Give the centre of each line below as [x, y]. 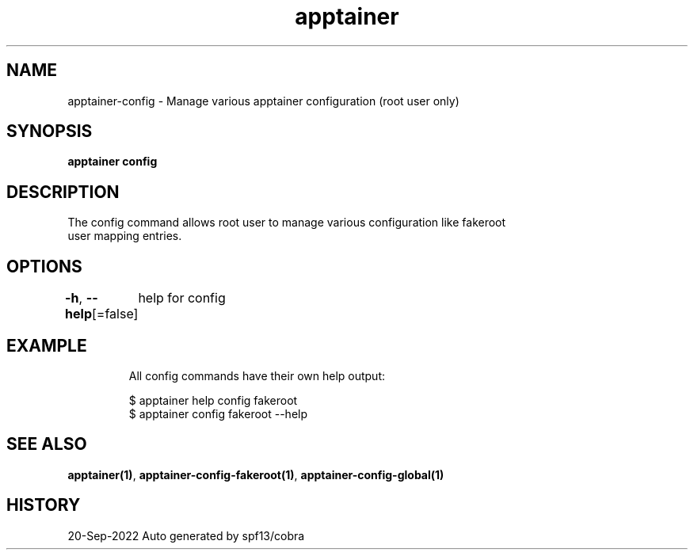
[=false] [115, 314]
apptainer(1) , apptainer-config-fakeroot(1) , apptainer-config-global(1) [256, 474]
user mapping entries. [125, 236]
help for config [182, 298]
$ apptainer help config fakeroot [213, 400]
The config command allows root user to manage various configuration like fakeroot [287, 223]
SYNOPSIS [50, 131]
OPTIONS [44, 266]
